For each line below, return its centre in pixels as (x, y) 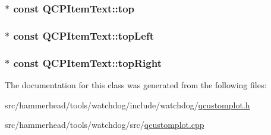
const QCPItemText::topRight (87, 62)
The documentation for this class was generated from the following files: (136, 84)
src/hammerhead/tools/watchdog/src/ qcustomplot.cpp (105, 125)
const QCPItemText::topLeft (83, 35)
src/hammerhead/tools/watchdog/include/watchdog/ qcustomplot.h (127, 105)
